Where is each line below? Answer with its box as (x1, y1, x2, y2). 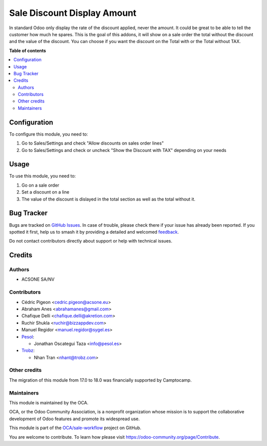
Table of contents (9, 48, 46, 53)
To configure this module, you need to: (9, 131, 89, 137)
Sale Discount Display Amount (9, 7, 137, 18)
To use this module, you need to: (9, 173, 76, 179)
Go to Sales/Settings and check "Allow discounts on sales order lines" (21, 140, 164, 146)
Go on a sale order (21, 182, 59, 188)
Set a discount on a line (21, 189, 69, 195)
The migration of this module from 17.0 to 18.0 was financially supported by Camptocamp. (9, 377, 192, 383)
